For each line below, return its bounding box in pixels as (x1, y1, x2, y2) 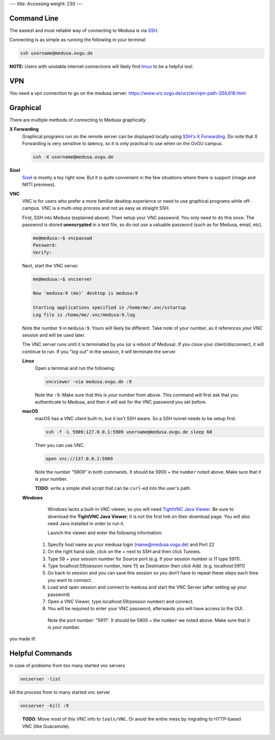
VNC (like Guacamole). (22, 723, 70, 729)
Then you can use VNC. (35, 442, 85, 448)
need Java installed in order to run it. (47, 520, 125, 527)
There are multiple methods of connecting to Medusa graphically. (9, 117, 147, 123)
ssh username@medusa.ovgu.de (20, 50, 93, 56)
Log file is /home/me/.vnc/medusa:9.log (33, 312, 135, 318)
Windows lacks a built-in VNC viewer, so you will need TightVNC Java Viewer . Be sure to (47, 506, 234, 512)
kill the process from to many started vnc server (9, 689, 111, 695)
